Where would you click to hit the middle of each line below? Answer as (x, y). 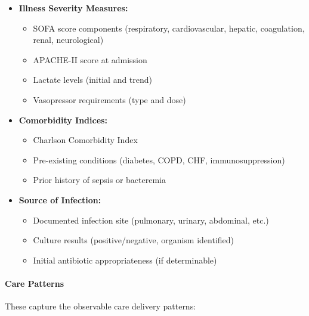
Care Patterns (35, 283)
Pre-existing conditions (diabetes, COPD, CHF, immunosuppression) (159, 159)
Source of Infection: (60, 199)
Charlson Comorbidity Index (85, 140)
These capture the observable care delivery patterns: (101, 306)
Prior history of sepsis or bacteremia (99, 180)
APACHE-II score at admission (90, 59)
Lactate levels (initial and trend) (93, 80)
